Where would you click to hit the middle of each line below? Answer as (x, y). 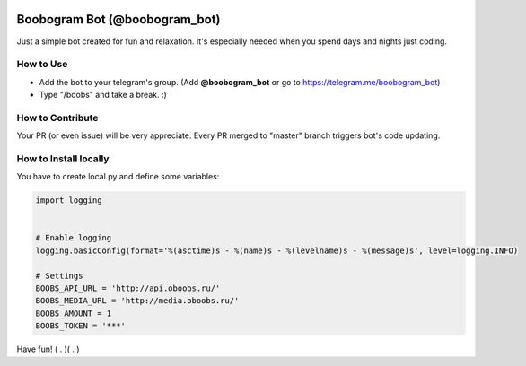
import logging (69, 200)
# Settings (59, 275)
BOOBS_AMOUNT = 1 (74, 313)
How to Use (42, 65)
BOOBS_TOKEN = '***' (80, 326)
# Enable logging (74, 238)
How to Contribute (57, 118)
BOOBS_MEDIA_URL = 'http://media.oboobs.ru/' (137, 301)
